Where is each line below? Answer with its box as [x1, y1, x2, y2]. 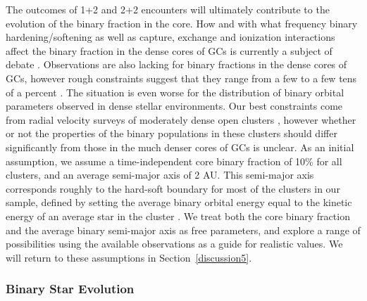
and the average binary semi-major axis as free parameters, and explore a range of [6, 222, 361, 237]
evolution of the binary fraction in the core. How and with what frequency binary [6, 15, 358, 30]
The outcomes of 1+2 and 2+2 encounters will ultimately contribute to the [6, 2, 330, 16]
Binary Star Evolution [6, 280, 135, 297]
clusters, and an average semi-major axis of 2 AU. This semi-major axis [6, 167, 314, 182]
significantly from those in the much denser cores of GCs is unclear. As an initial [6, 139, 354, 154]
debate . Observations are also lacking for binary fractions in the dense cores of [6, 57, 347, 72]
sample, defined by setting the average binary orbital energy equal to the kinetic [6, 195, 352, 210]
